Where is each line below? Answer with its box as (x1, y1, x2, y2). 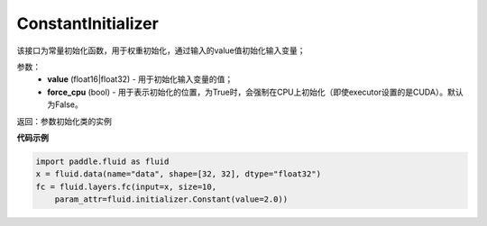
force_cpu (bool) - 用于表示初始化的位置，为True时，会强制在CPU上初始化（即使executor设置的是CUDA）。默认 (47, 86, 464, 97)
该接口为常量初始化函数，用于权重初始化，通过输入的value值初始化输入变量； (16, 45, 306, 56)
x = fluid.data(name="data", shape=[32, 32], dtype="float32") (35, 169, 322, 179)
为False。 (47, 99, 83, 110)
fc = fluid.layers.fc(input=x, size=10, (35, 181, 216, 192)
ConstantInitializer (16, 14, 160, 33)
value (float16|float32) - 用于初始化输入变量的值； (47, 74, 234, 85)
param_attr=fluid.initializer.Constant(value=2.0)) (54, 194, 289, 204)
